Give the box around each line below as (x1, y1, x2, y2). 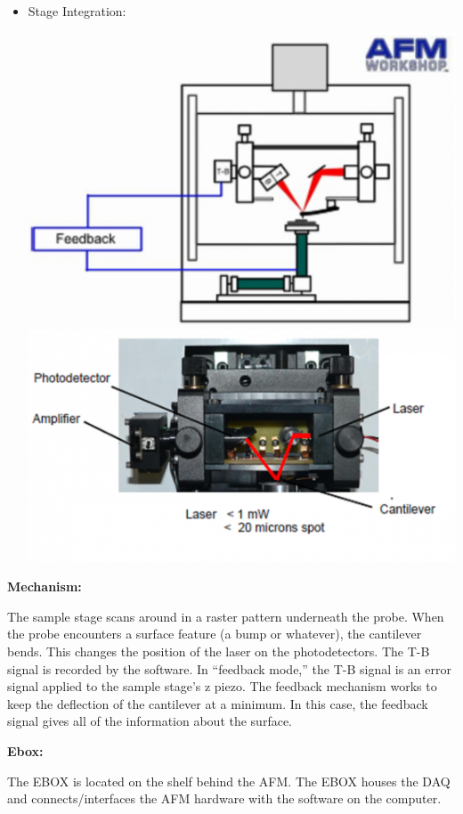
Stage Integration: (28, 2, 126, 20)
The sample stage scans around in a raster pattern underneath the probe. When (7, 606, 444, 625)
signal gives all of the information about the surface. (7, 712, 292, 730)
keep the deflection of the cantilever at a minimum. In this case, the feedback (7, 694, 428, 712)
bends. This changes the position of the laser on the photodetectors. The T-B (7, 642, 430, 661)
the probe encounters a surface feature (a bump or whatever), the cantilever (7, 624, 422, 643)
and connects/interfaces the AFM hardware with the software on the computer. (7, 789, 442, 808)
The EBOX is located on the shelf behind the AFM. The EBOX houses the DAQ (7, 771, 451, 790)
